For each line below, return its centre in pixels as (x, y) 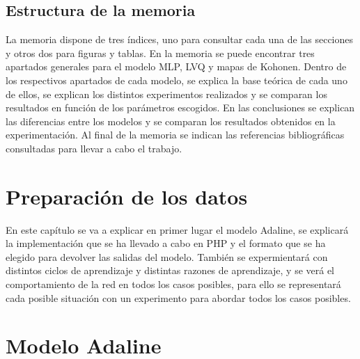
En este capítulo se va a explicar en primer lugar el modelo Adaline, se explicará (177, 229)
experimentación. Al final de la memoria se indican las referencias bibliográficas (175, 135)
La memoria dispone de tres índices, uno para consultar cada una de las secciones (180, 39)
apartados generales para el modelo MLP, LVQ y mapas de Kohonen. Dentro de (176, 66)
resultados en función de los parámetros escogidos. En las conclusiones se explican (180, 107)
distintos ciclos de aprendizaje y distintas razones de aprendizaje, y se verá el (170, 270)
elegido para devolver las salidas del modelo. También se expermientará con (167, 256)
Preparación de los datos (127, 196)
